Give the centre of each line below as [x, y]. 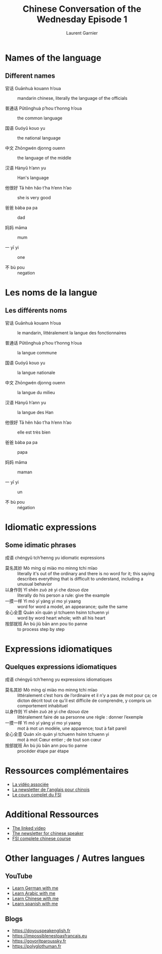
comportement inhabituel [43, 705]
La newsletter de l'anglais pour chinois [51, 790]
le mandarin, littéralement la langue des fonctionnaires [72, 333]
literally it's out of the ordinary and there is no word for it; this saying [86, 573]
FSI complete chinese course [41, 838]
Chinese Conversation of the [82, 9]
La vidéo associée [30, 784]
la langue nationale [36, 372]
